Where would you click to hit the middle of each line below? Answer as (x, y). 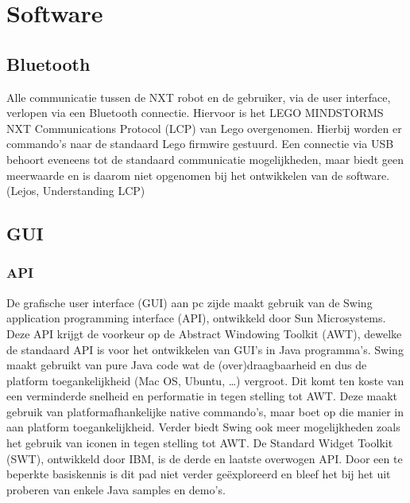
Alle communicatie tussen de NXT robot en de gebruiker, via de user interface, (199, 97)
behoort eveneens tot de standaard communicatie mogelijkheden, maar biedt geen (205, 159)
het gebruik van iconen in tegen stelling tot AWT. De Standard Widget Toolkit (200, 443)
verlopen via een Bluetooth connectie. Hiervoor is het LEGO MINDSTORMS (195, 113)
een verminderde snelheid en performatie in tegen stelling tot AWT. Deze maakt (202, 396)
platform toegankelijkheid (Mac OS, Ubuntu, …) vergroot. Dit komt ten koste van (205, 380)
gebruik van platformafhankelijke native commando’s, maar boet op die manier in (205, 411)
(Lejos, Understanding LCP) (76, 191)
